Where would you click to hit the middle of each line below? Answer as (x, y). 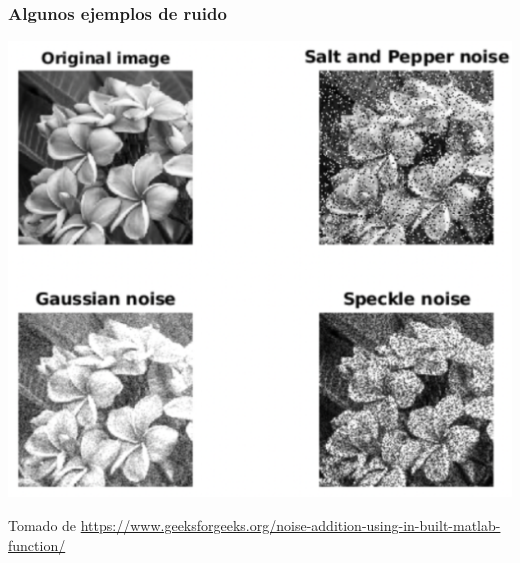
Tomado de (42, 525)
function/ (37, 544)
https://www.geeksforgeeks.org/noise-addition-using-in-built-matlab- (290, 525)
